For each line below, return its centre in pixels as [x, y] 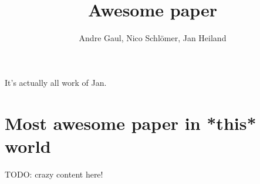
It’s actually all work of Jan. [56, 82]
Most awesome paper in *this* [131, 123]
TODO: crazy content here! [54, 174]
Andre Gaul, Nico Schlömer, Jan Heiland [153, 38]
